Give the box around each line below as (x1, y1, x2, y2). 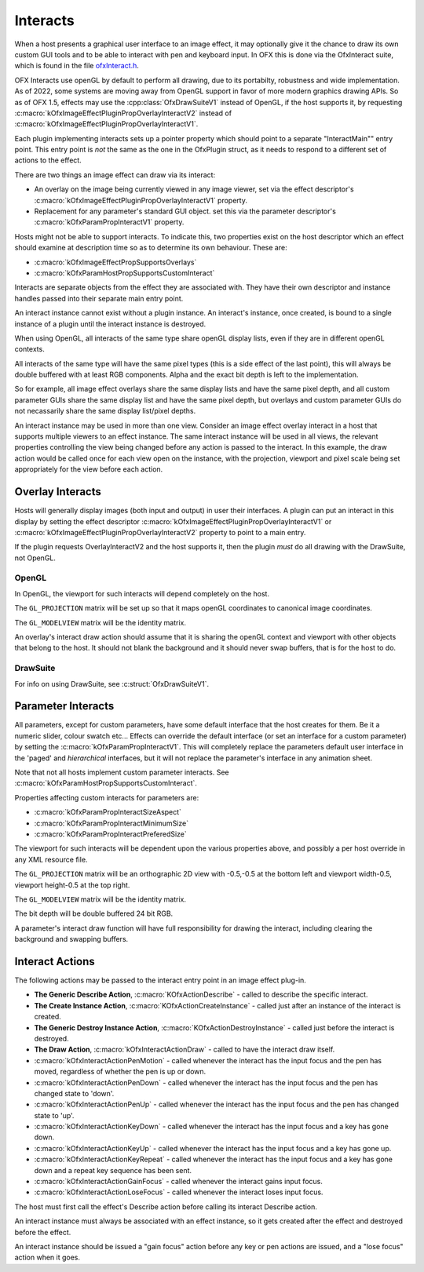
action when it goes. (14, 1252, 81, 1263)
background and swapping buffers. (14, 935, 129, 944)
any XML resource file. (14, 855, 88, 864)
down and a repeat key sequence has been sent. (34, 1165, 192, 1175)
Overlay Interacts (14, 485, 101, 498)
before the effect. (14, 1227, 71, 1237)
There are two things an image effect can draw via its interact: (14, 169, 216, 180)
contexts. (14, 344, 45, 354)
